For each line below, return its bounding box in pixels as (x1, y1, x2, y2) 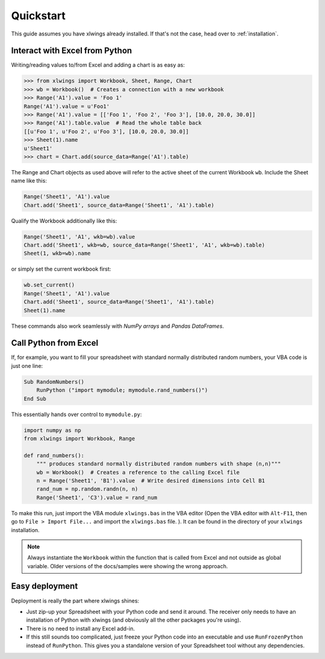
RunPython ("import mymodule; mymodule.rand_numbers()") (36, 387, 208, 394)
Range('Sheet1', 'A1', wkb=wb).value (23, 233, 135, 240)
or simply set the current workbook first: (11, 265, 111, 273)
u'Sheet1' (23, 145, 53, 152)
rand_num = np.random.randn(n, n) (36, 486, 138, 492)
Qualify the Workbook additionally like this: (11, 217, 117, 224)
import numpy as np (23, 427, 81, 434)
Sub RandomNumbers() (23, 378, 84, 385)
